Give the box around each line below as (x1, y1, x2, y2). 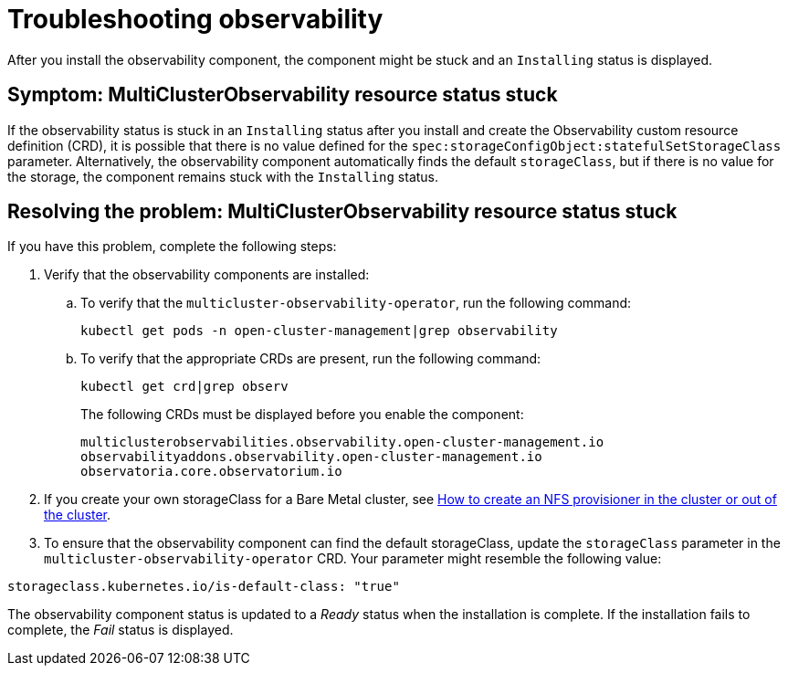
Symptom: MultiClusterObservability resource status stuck (7, 83, 558, 107)
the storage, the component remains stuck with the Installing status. (7, 168, 439, 184)
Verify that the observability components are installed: (44, 267, 370, 283)
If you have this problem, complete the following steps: (7, 238, 337, 255)
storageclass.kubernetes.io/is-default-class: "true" (7, 579, 400, 594)
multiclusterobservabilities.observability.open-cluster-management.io (80, 435, 604, 450)
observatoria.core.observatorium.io (80, 464, 342, 479)
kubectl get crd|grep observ (80, 379, 289, 394)
